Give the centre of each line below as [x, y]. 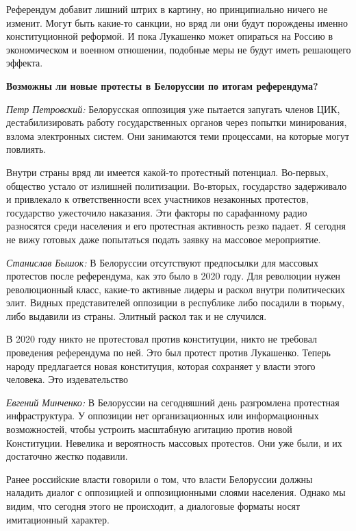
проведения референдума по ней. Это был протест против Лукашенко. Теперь [168, 353]
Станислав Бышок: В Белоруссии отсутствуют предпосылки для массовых [162, 262]
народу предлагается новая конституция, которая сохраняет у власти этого [161, 366]
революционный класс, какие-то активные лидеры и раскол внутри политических [176, 289]
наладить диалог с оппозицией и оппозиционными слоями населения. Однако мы [176, 492]
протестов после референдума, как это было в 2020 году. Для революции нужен [174, 276]
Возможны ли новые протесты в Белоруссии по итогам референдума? [162, 85]
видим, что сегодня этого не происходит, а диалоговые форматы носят [153, 506]
